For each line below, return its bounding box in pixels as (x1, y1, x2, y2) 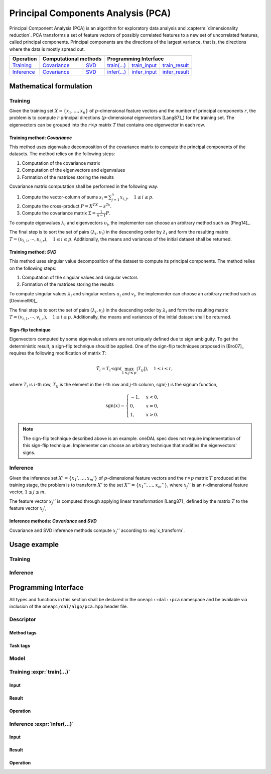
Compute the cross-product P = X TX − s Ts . (22, 202, 112, 209)
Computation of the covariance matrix (22, 160, 100, 166)
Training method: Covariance (9, 135, 72, 141)
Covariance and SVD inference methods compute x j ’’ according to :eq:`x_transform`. (9, 527, 185, 534)
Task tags (9, 642, 30, 648)
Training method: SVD (9, 249, 57, 255)
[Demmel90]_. (9, 298, 39, 304)
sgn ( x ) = (105, 402, 125, 408)
